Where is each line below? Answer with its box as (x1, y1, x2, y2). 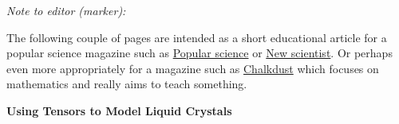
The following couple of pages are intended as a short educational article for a (6, 29, 387, 45)
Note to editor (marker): (6, 2, 126, 18)
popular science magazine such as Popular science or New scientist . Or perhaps (6, 45, 393, 61)
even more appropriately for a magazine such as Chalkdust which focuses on (6, 60, 379, 76)
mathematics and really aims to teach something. (6, 76, 247, 92)
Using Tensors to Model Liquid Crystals (6, 102, 232, 118)
